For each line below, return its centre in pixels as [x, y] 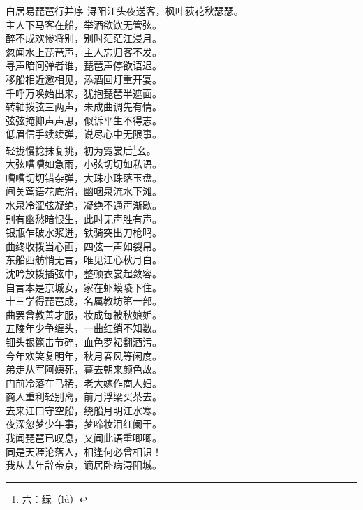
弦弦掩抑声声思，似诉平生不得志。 [84, 120]
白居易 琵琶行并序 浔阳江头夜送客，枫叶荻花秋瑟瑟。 [125, 10]
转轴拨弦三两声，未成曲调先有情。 [84, 107]
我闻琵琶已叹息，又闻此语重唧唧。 [84, 438]
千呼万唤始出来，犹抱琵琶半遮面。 [84, 93]
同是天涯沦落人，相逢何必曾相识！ [84, 451]
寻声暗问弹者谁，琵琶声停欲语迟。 [84, 65]
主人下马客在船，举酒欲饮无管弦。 [84, 24]
